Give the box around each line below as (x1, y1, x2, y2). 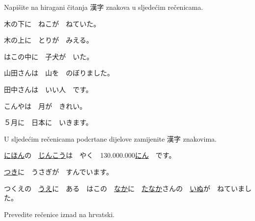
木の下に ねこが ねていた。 (4, 18, 100, 28)
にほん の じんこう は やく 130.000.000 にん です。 (4, 150, 176, 160)
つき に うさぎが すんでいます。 (4, 166, 113, 176)
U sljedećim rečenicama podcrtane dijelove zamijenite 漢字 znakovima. (4, 133, 217, 144)
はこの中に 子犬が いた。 (4, 51, 93, 61)
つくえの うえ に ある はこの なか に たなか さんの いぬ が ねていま (4, 183, 245, 193)
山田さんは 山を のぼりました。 (4, 68, 114, 78)
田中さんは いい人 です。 (4, 84, 93, 94)
